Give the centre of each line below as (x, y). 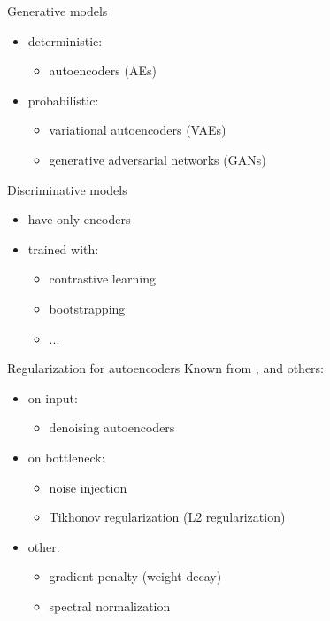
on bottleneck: (66, 457)
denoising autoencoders (112, 427)
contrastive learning (102, 279)
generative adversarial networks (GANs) (157, 159)
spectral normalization (110, 605)
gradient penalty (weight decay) (135, 576)
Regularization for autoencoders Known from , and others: (165, 368)
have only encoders (79, 219)
